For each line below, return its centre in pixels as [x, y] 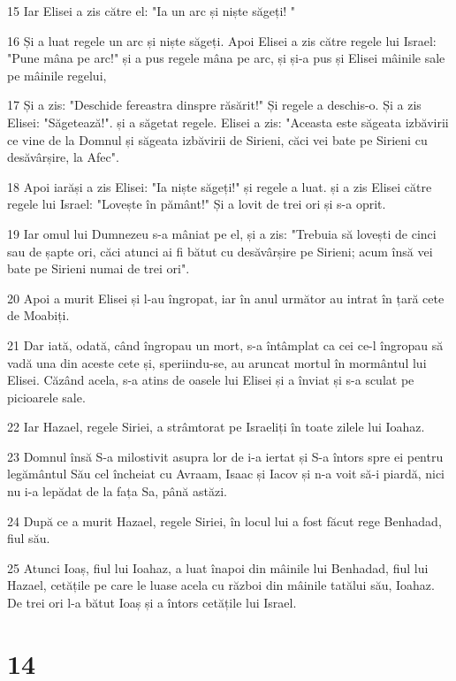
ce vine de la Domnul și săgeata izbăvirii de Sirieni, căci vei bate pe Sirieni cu [217, 139]
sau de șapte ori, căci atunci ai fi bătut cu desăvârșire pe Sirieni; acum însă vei [220, 251]
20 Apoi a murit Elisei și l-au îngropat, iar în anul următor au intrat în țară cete [226, 298]
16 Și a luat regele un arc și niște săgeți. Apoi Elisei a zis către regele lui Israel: [222, 40]
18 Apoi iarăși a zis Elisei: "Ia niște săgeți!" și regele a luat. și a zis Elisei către [220, 186]
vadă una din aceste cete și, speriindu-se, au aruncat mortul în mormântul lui [217, 362]
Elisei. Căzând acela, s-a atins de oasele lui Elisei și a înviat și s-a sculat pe [211, 380]
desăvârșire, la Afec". [63, 157]
